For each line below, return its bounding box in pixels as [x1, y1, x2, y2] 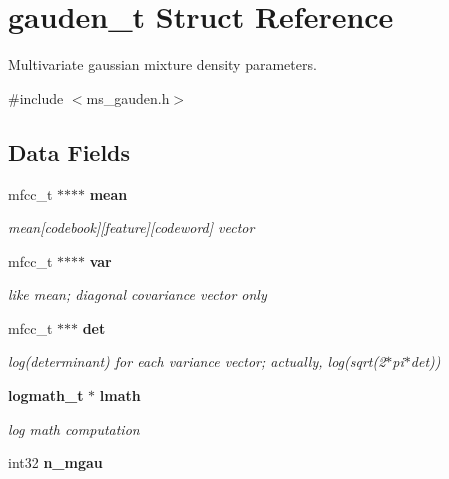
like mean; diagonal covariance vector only [8, 284, 267, 305]
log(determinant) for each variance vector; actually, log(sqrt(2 [8, 351, 386, 372]
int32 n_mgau [8, 452, 103, 473]
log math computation [8, 418, 140, 439]
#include [8, 87, 64, 108]
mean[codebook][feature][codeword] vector [8, 217, 255, 238]
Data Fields [8, 136, 131, 167]
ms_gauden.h [86, 87, 170, 108]
